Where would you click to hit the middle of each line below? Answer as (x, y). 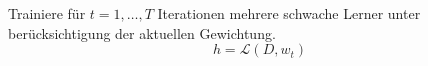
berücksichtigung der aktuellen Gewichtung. (142, 32)
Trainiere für (47, 13)
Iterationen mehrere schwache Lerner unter (289, 13)
